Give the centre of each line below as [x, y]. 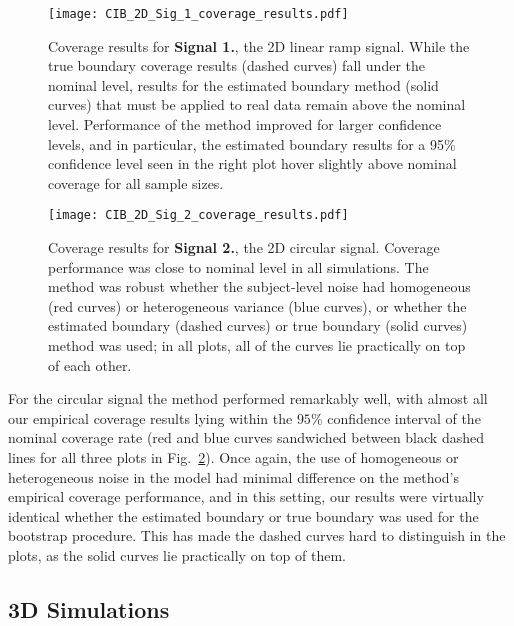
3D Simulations [89, 608]
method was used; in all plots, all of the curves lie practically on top [257, 345]
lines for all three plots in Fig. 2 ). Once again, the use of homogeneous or [233, 457]
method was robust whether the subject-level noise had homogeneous [259, 286]
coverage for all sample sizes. [136, 182]
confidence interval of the [404, 417]
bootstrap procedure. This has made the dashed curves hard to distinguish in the [257, 535]
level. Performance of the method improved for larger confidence [245, 124]
